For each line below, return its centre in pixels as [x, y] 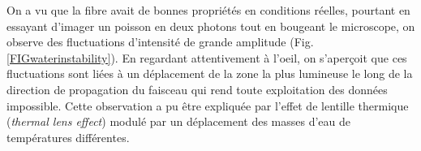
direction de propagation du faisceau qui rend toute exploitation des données [197, 89]
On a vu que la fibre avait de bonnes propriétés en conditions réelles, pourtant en [208, 10]
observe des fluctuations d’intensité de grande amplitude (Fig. [160, 42]
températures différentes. [68, 137]
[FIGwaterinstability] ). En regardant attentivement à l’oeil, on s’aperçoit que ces [207, 57]
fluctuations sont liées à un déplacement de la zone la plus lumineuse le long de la [210, 73]
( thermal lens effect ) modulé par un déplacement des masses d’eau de [179, 121]
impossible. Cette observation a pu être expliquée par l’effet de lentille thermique [208, 105]
